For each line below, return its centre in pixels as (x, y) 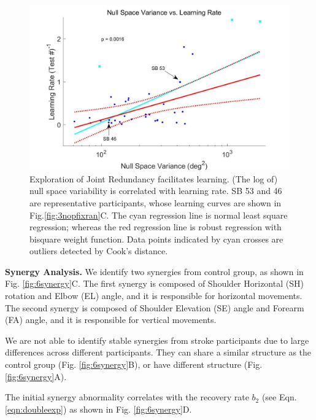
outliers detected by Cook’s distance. (99, 251)
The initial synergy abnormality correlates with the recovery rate (127, 397)
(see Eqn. (279, 397)
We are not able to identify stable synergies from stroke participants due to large (157, 340)
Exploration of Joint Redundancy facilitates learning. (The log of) (154, 178)
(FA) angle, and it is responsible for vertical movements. (111, 320)
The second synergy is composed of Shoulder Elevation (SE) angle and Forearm (155, 307)
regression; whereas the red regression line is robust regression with (156, 227)
